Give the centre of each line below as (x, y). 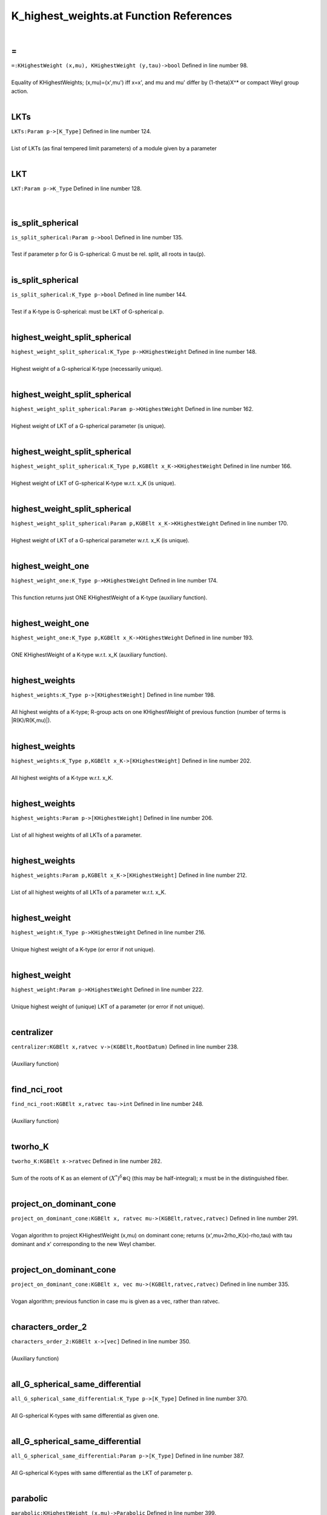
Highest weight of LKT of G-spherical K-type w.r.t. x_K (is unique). (94, 483)
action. (20, 91)
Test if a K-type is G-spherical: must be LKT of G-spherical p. (88, 311)
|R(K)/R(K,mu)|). (31, 721)
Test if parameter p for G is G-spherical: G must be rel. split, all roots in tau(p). (108, 254)
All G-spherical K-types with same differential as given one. (85, 1416)
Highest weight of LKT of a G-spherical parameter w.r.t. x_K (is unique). (101, 540)
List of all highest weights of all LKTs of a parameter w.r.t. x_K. (89, 892)
